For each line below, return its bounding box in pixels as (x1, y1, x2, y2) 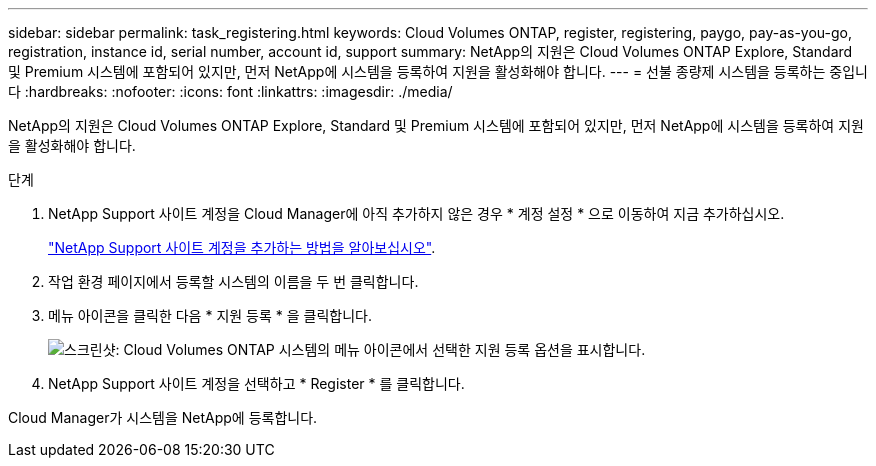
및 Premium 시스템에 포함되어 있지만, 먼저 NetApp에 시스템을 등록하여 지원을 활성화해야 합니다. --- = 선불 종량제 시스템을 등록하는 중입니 (8, 63, 868, 80)
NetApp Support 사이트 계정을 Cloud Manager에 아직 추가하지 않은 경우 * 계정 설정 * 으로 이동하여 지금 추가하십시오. (48, 205, 785, 222)
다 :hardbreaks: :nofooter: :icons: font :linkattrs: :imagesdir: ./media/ (8, 83, 453, 100)
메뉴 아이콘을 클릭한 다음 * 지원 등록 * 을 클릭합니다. (48, 307, 372, 324)
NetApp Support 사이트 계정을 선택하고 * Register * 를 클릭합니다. (48, 375, 465, 392)
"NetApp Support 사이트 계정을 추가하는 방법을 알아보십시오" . (48, 239, 436, 256)
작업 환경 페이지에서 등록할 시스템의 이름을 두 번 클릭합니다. (48, 273, 419, 290)
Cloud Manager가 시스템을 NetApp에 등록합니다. (8, 409, 318, 426)
